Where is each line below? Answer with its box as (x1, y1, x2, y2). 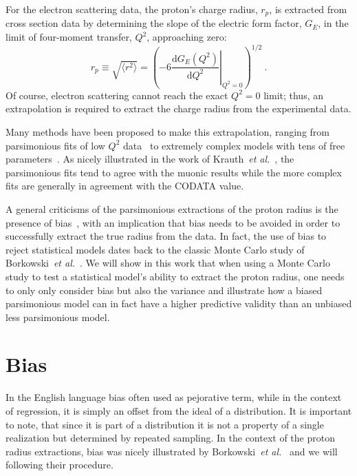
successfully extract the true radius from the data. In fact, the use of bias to (6, 229, 327, 243)
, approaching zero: (147, 30, 227, 44)
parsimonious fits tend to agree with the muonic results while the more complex (6, 165, 342, 179)
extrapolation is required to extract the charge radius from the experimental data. (6, 101, 351, 116)
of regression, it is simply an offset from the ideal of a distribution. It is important (6, 404, 352, 418)
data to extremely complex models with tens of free (123, 138, 345, 152)
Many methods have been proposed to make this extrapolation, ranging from (6, 124, 329, 138)
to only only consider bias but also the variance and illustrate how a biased (6, 282, 323, 297)
